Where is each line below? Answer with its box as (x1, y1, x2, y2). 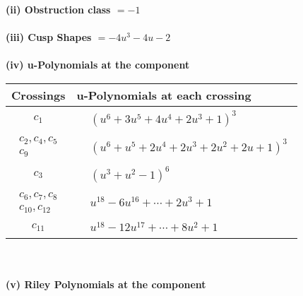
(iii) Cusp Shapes (6, 30, 92, 45)
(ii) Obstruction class (6, 2, 111, 16)
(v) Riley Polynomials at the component (6, 277, 206, 292)
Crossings (11, 86, 66, 103)
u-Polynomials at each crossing (76, 86, 251, 103)
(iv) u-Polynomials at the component (6, 57, 190, 72)
